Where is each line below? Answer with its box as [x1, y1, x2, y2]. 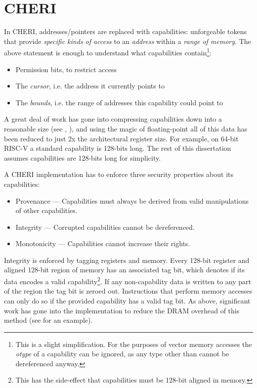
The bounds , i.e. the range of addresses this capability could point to [15, 97, 223, 107]
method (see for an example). [4, 315, 93, 325]
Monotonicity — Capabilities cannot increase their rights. [15, 238, 190, 249]
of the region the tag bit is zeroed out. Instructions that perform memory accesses [4, 286, 253, 296]
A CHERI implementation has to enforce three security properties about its [4, 169, 234, 179]
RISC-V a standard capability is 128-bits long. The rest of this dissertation [4, 143, 231, 153]
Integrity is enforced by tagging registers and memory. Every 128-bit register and [4, 255, 250, 265]
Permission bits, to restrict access [15, 64, 117, 74]
